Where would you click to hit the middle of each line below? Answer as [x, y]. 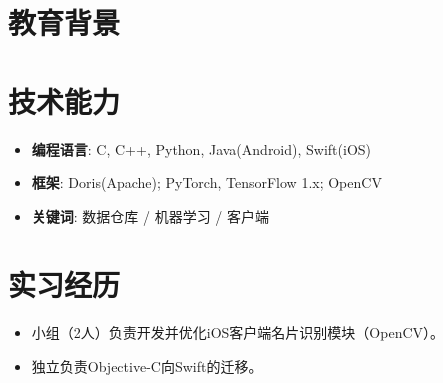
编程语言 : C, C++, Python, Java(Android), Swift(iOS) [201, 148]
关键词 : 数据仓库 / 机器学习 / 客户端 [150, 215]
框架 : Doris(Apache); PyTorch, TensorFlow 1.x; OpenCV [206, 182]
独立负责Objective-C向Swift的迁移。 [147, 366]
